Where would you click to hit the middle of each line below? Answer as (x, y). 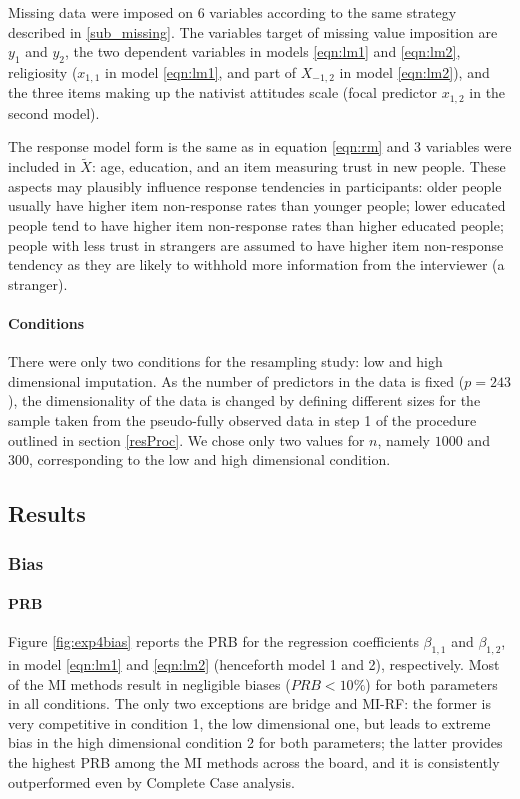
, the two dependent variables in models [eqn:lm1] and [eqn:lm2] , (263, 51)
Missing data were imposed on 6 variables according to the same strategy (232, 12)
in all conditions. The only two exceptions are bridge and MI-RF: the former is (249, 703)
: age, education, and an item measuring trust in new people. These (298, 166)
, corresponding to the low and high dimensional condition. (210, 459)
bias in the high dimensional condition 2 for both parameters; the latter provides (255, 742)
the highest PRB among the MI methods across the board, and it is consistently (254, 762)
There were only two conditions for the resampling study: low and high (225, 361)
